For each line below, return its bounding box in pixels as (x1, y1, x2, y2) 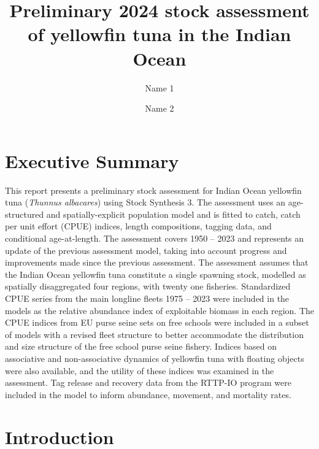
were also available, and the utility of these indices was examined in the (5, 364, 274, 377)
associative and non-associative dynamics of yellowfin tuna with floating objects (5, 351, 304, 364)
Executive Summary (5, 148, 179, 173)
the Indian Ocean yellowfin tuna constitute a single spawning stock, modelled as (5, 267, 306, 280)
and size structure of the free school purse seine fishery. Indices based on (5, 340, 277, 353)
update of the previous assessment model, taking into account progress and (5, 244, 287, 256)
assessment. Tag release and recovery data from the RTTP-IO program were (5, 376, 291, 389)
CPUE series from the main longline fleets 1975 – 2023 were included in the (5, 291, 290, 304)
